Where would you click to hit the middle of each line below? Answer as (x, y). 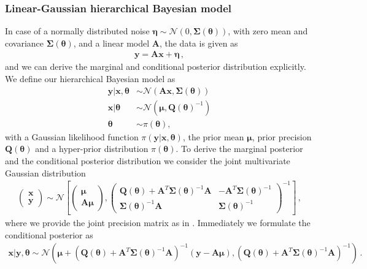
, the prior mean (213, 136)
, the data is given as (199, 43)
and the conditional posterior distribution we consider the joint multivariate (148, 160)
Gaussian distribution (45, 172)
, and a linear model (111, 43)
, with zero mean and (268, 31)
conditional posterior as (49, 234)
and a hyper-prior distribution (92, 149)
